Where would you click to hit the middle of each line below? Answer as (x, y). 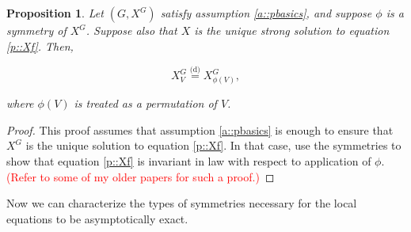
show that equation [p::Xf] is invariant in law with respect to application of (189, 160)
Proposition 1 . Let (55, 13)
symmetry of (36, 30)
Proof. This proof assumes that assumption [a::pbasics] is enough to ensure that (200, 129)
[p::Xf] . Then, (40, 46)
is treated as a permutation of (145, 103)
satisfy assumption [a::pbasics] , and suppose (266, 13)
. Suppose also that (131, 30)
